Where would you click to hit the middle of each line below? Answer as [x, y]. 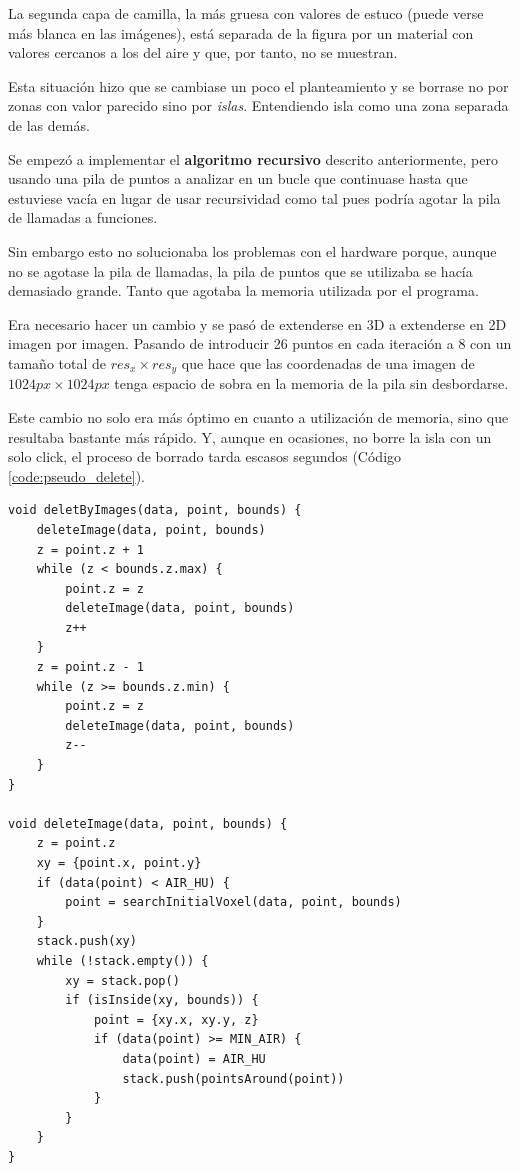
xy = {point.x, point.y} [119, 863]
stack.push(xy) [86, 941]
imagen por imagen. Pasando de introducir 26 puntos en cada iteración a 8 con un [260, 343]
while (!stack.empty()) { [122, 960]
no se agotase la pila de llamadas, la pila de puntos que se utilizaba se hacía [240, 270]
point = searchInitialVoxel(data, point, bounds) [233, 902]
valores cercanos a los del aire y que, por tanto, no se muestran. [203, 52]
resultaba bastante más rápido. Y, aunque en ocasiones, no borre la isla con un [250, 436]
